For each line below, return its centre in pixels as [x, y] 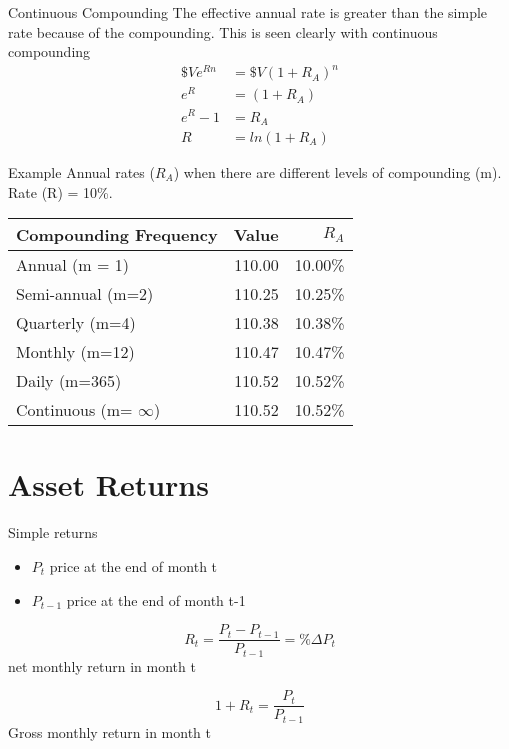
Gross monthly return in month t [109, 731]
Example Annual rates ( [81, 172]
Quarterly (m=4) [76, 323]
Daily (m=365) [69, 381]
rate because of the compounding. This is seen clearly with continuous [223, 31]
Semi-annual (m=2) [85, 294]
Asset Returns [108, 484]
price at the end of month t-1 [156, 599]
